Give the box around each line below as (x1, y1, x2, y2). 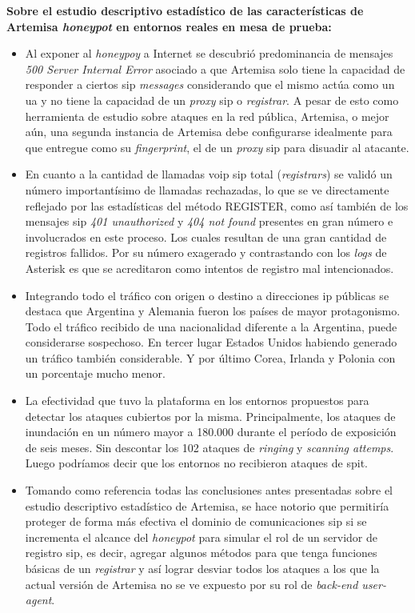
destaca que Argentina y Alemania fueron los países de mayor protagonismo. (25, 302, 401, 319)
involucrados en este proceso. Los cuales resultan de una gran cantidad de (25, 228, 387, 245)
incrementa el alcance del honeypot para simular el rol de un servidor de (25, 528, 378, 545)
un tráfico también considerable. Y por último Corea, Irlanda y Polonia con (25, 349, 396, 366)
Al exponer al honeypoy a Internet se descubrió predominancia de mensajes (25, 45, 393, 62)
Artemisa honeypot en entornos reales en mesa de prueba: (6, 18, 332, 34)
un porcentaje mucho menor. (25, 365, 166, 382)
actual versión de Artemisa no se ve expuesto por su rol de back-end (25, 575, 358, 592)
